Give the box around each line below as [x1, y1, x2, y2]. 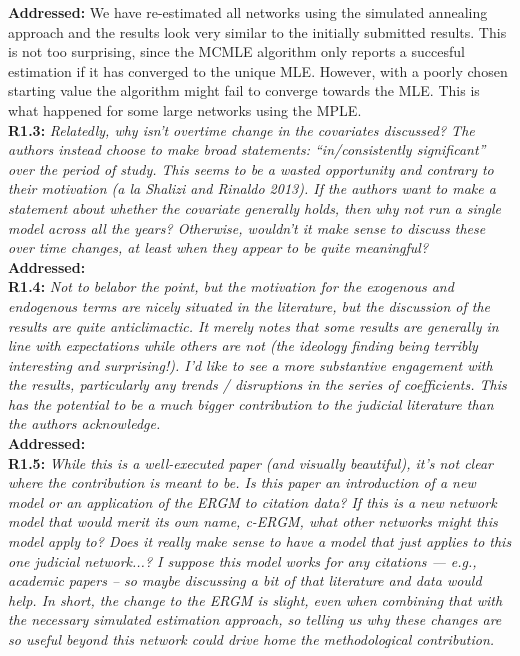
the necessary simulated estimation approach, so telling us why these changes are [8, 609, 502, 630]
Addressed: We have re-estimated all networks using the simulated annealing [8, 2, 488, 22]
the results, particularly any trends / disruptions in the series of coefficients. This [8, 374, 507, 395]
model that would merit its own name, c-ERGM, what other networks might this [8, 511, 498, 532]
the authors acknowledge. [8, 413, 161, 434]
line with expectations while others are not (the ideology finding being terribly [8, 335, 478, 356]
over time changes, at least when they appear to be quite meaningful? [8, 237, 429, 258]
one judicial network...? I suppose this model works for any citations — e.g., [8, 550, 477, 571]
